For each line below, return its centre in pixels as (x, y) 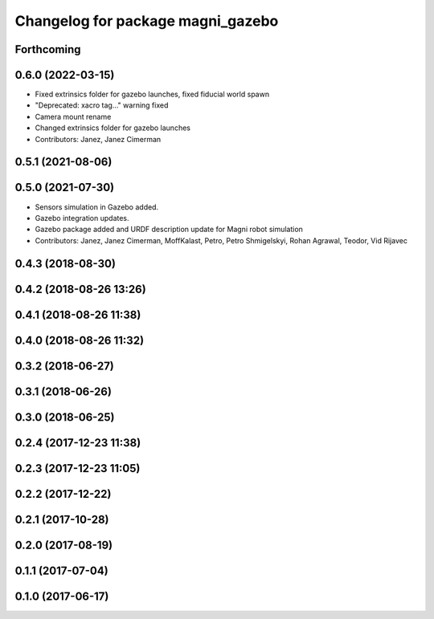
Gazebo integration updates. (82, 218)
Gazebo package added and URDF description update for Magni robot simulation (169, 230)
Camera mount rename (73, 116)
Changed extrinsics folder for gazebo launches (113, 128)
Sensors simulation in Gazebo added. (97, 207)
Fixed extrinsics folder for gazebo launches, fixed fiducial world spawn (152, 94)
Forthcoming (48, 49)
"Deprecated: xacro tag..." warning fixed (102, 105)
